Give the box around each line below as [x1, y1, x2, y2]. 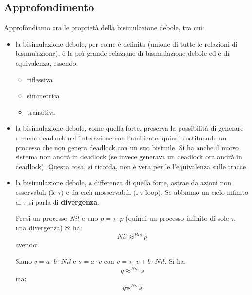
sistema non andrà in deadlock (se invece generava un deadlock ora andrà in [15, 152, 242, 162]
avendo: [15, 240, 38, 250]
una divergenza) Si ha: [15, 222, 82, 232]
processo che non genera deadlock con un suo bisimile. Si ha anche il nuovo [15, 142, 239, 152]
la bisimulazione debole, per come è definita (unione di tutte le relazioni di [15, 38, 238, 49]
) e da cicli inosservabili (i [61, 187, 138, 197]
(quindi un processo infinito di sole [126, 213, 229, 223]
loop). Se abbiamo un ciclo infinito [145, 187, 248, 197]
